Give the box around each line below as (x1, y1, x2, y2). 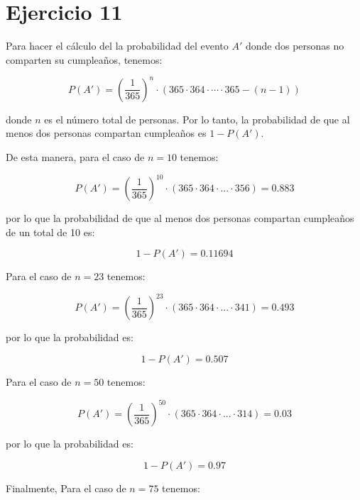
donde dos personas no (245, 38, 344, 53)
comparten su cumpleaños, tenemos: (6, 52, 163, 67)
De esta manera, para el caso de (6, 150, 145, 164)
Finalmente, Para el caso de (6, 480, 126, 495)
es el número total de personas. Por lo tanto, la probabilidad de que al (44, 111, 350, 126)
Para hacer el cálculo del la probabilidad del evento (6, 38, 229, 53)
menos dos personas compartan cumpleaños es (6, 126, 207, 140)
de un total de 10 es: (6, 224, 95, 239)
